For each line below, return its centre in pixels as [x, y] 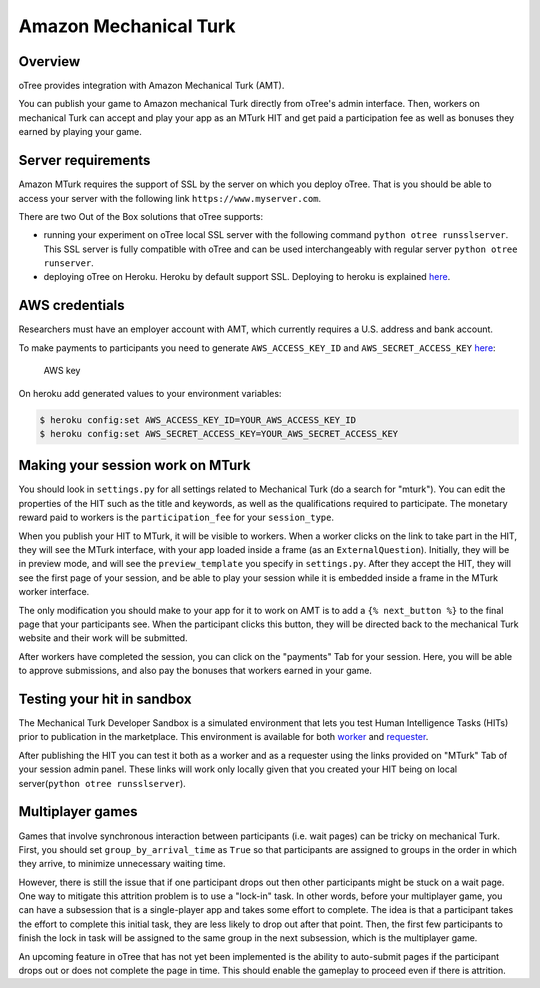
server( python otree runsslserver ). [102, 783]
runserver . [68, 263]
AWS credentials [71, 305]
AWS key [62, 371]
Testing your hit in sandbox [105, 698]
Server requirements [84, 160]
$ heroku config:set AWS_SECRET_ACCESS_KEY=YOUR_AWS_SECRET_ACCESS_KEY [219, 433]
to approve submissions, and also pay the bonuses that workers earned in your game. [195, 671]
